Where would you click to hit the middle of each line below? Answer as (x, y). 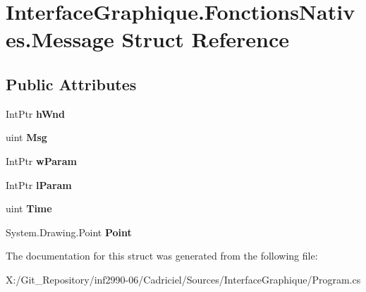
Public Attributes (71, 84)
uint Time (29, 208)
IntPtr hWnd (35, 113)
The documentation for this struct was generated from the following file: (162, 256)
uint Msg (26, 137)
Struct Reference (205, 39)
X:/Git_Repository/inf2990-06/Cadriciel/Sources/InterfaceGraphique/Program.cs (183, 279)
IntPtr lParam (39, 184)
